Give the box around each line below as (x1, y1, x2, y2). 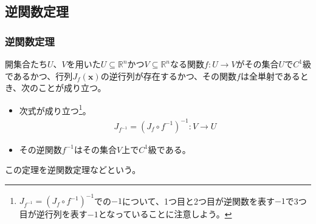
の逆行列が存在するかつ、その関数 (100, 69, 237, 82)
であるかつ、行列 (5, 69, 73, 82)
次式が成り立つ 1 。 (19, 102, 91, 117)
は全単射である (240, 69, 300, 82)
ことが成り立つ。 (38, 81, 106, 94)
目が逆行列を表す (19, 208, 88, 220)
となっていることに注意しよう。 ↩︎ (98, 208, 232, 220)
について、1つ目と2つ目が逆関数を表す (122, 194, 275, 207)
